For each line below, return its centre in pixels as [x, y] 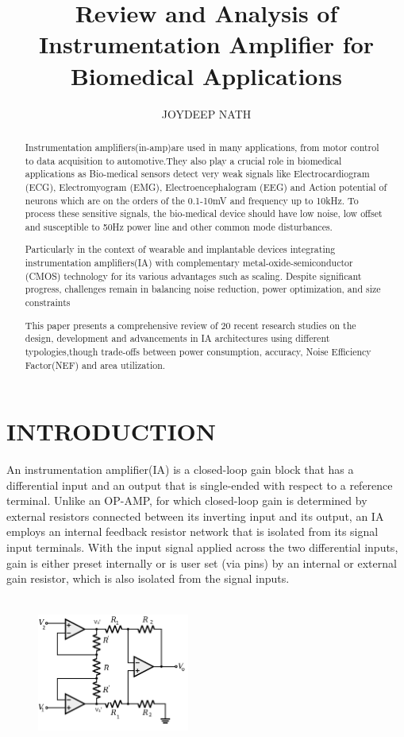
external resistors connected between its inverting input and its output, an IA [195, 516]
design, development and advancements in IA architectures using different [177, 338]
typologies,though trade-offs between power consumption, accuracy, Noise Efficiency [198, 351]
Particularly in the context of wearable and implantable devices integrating [180, 249]
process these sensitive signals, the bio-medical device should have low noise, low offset [204, 213]
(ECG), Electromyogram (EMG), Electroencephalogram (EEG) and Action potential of [206, 186]
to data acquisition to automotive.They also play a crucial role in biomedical [183, 160]
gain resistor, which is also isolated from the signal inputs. [148, 578]
